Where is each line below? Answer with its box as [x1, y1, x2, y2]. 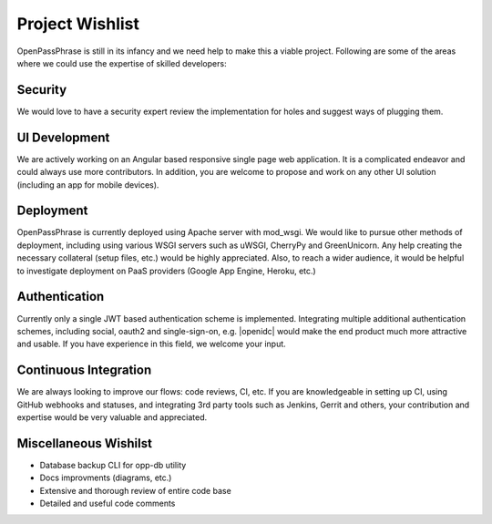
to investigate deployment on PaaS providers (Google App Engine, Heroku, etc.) [16, 265, 316, 276]
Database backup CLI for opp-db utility [39, 459, 187, 470]
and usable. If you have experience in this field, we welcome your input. [16, 338, 286, 350]
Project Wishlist [16, 14, 140, 34]
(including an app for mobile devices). [16, 179, 159, 190]
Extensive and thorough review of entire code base [39, 485, 231, 496]
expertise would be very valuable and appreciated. [16, 411, 208, 423]
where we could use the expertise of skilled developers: [16, 57, 227, 68]
